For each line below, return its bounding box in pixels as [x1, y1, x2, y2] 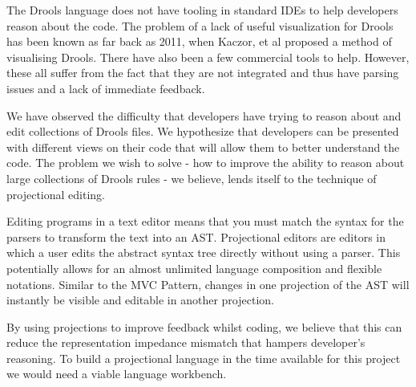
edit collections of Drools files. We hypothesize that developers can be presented [6, 123, 399, 140]
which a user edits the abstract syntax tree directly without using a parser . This [6, 244, 401, 261]
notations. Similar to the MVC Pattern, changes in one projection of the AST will [6, 275, 410, 292]
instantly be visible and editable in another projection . [6, 291, 274, 308]
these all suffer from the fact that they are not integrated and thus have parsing [6, 64, 399, 81]
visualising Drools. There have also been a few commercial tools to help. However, [6, 48, 410, 65]
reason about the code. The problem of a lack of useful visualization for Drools [6, 17, 394, 34]
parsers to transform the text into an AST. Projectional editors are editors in [6, 228, 386, 245]
